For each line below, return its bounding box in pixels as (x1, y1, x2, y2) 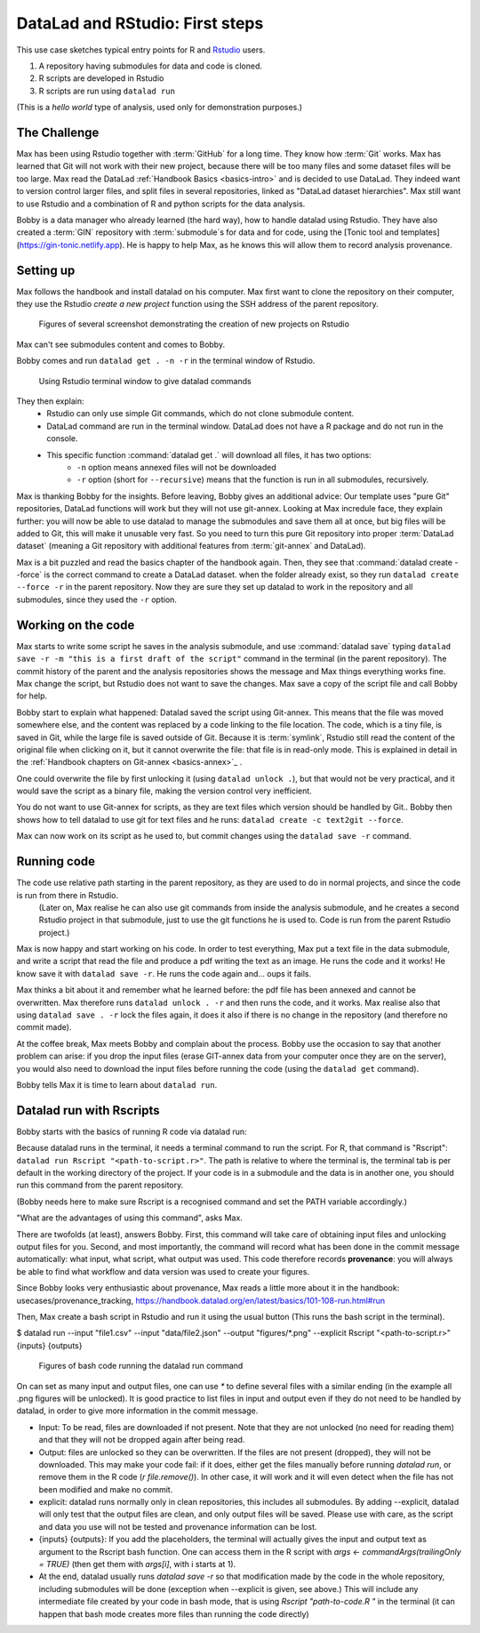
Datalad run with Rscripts (16, 1103, 160, 1118)
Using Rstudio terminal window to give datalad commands (38, 375, 252, 386)
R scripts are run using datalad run (38, 85, 175, 96)
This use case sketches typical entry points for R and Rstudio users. (16, 44, 266, 55)
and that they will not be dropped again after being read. (38, 1435, 245, 1445)
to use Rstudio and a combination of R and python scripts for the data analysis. (16, 198, 306, 209)
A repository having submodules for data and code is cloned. (38, 60, 262, 71)
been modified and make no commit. (38, 1484, 173, 1494)
